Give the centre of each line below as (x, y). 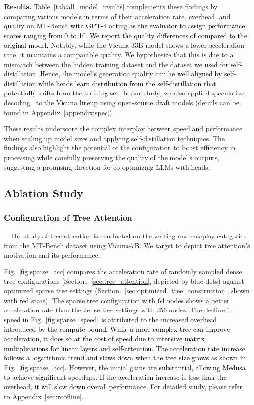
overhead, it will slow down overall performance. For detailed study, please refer (123, 386)
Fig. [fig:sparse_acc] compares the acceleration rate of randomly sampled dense (123, 271)
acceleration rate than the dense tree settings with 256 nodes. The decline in (118, 310)
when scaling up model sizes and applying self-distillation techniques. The (114, 138)
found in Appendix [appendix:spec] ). (59, 112)
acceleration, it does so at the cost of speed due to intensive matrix (104, 339)
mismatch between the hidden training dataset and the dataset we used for (116, 64)
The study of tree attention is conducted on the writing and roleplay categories (128, 236)
